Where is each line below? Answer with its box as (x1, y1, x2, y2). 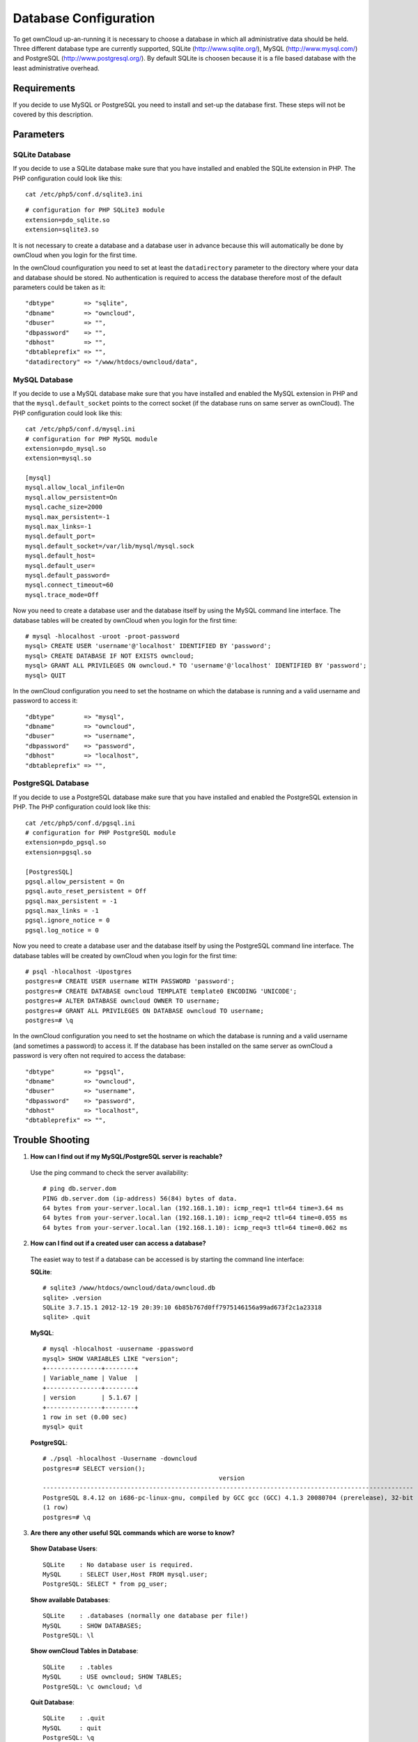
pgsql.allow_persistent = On (25, 877, 125, 885)
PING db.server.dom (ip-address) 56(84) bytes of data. (42, 1194, 238, 1202)
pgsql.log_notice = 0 (25, 926, 99, 934)
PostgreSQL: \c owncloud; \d (42, 1683, 142, 1690)
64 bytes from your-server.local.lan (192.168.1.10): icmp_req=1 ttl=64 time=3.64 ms (42, 1204, 344, 1212)
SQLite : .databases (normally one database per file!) (42, 1612, 249, 1620)
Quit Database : (30, 1697, 75, 1706)
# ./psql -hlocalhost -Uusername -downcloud (42, 1455, 198, 1463)
